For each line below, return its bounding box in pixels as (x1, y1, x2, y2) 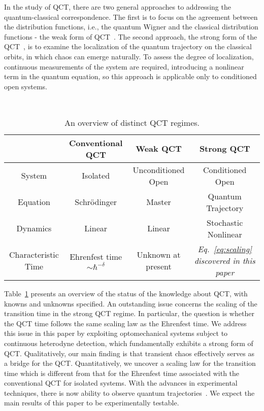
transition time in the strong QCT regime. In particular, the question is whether (4, 308, 254, 319)
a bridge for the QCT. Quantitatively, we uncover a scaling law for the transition (4, 358, 256, 368)
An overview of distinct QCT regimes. (64, 116, 200, 128)
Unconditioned (133, 163, 185, 176)
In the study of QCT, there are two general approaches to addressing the (4, 2, 231, 12)
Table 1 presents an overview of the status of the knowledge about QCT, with (4, 288, 248, 298)
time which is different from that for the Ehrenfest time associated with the (4, 367, 240, 378)
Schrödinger (75, 196, 117, 208)
